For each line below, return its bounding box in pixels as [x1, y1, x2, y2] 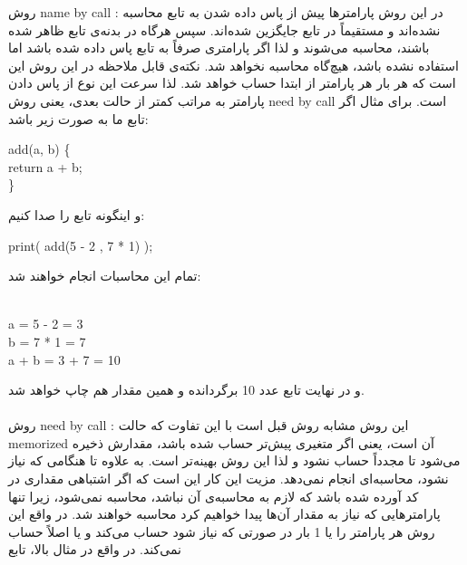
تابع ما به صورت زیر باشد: [8, 109, 149, 128]
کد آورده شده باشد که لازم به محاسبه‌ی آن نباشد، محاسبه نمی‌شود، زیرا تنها [8, 486, 419, 505]
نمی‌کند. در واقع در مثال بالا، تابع [8, 540, 181, 559]
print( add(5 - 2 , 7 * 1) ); [8, 235, 153, 254]
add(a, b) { [8, 139, 71, 158]
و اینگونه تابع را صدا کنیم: [8, 205, 145, 224]
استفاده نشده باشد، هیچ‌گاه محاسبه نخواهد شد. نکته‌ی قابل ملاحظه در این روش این [8, 55, 459, 74]
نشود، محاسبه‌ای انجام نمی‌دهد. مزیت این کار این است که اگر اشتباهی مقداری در [8, 469, 449, 488]
